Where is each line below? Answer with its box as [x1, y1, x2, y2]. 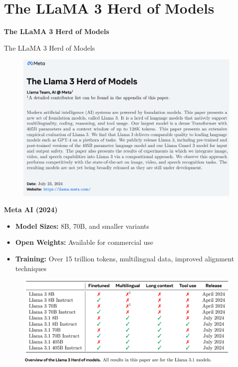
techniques [15, 263, 47, 273]
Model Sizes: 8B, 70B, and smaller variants [15, 220, 150, 231]
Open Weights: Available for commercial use [15, 237, 153, 247]
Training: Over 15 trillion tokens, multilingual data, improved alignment [15, 254, 234, 263]
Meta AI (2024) [4, 204, 58, 215]
